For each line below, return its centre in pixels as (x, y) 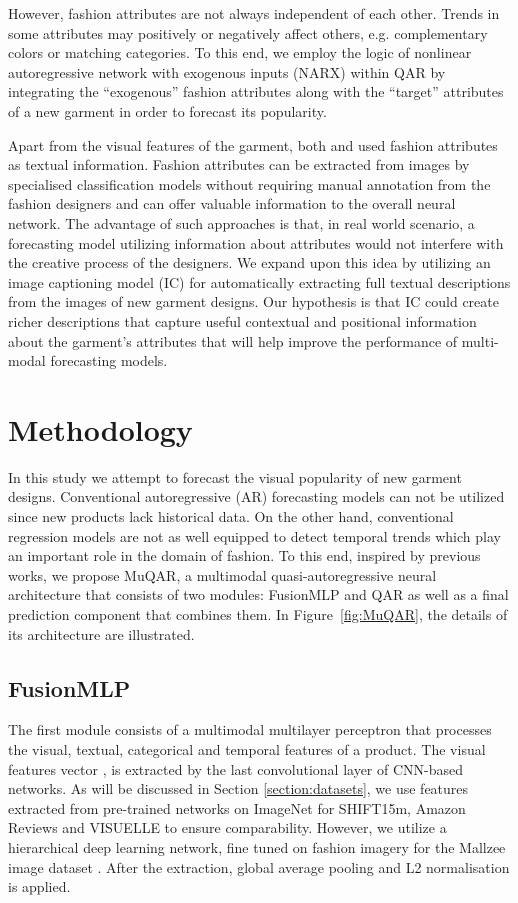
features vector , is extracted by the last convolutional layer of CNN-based (236, 768)
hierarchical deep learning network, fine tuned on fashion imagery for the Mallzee (257, 846)
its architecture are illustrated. (101, 633)
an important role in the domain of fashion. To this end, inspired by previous (244, 555)
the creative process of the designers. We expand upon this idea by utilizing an (249, 262)
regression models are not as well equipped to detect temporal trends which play (254, 535)
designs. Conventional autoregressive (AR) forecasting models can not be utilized (256, 496)
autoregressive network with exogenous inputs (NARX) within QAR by (227, 71)
